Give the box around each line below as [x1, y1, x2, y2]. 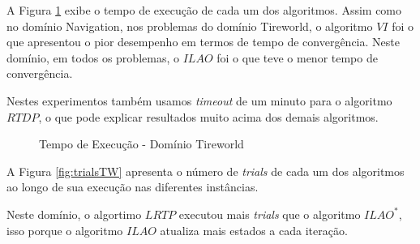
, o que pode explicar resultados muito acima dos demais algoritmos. [38, 108, 379, 125]
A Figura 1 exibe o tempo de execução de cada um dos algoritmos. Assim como [6, 2, 402, 18]
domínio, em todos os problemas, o [6, 49, 179, 66]
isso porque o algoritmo [6, 221, 123, 238]
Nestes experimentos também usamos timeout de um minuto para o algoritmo [6, 92, 392, 109]
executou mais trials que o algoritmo [178, 205, 361, 222]
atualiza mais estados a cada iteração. [160, 221, 348, 238]
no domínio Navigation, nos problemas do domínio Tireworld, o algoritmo [6, 17, 373, 34]
